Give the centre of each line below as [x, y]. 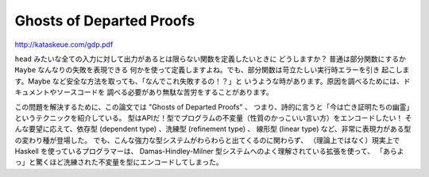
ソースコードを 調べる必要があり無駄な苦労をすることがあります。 [164, 92]
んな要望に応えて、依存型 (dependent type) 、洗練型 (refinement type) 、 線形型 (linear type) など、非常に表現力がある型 [213, 129]
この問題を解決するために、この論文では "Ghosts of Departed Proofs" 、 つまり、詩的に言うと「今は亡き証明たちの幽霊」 [213, 106]
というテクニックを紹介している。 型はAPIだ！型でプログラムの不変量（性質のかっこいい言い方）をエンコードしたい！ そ [213, 117]
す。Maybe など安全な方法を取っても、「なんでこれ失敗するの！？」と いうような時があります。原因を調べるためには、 [209, 81]
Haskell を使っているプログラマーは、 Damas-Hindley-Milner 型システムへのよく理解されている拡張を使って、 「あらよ [209, 152]
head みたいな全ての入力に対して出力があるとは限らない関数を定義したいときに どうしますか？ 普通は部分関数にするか [211, 59]
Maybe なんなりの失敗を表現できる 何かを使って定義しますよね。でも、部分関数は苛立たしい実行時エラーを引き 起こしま [212, 70]
